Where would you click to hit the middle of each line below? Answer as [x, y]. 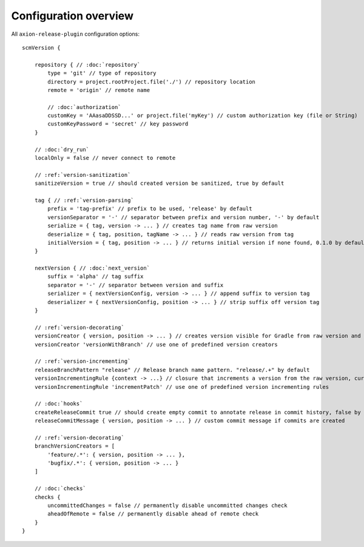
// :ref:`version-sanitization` [83, 175]
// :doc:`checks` [60, 489]
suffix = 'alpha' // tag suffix [96, 277]
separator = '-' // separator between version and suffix [136, 285]
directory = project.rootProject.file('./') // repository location [152, 81]
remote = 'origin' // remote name [99, 90]
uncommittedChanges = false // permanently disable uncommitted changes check [167, 506]
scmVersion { [41, 48]
